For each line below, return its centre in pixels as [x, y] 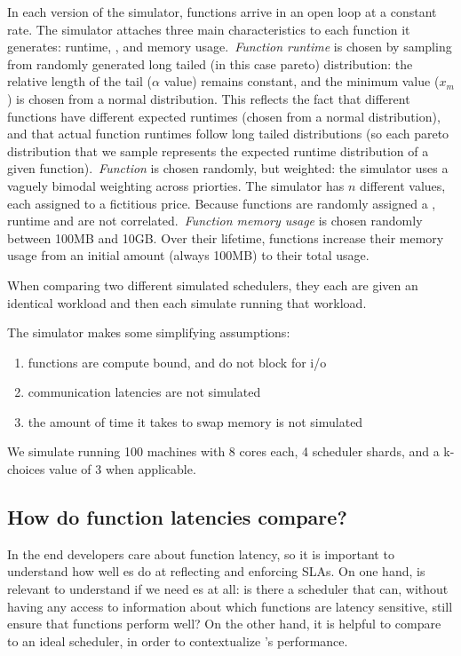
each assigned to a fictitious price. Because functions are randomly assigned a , [222, 203]
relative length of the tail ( [79, 81]
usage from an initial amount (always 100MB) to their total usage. [188, 255]
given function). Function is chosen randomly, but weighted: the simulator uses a [228, 168]
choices [26, 469]
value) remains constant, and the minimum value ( [302, 81]
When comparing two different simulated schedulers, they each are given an [213, 285]
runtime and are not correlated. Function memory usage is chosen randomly [215, 221]
